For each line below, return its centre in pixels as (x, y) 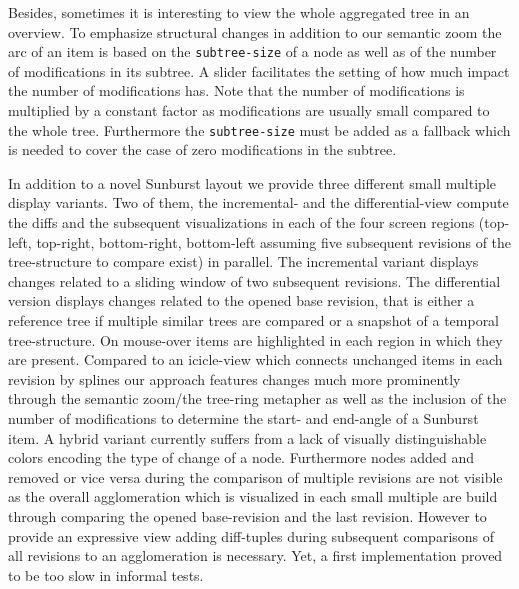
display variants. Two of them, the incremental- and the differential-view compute (258, 202)
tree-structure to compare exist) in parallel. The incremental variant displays (243, 261)
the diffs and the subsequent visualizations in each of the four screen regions (241, 222)
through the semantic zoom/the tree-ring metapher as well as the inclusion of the (257, 398)
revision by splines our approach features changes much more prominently (234, 378)
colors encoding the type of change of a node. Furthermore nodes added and (241, 457)
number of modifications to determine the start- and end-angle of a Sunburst (243, 418)
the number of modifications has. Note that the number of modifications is (236, 90)
